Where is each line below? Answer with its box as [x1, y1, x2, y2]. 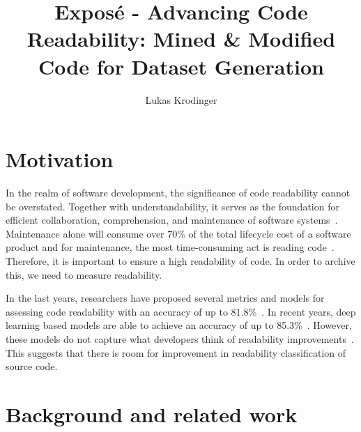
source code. [6, 359, 58, 373]
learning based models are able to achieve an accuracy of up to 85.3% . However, [6, 318, 352, 332]
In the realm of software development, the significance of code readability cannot [6, 185, 351, 200]
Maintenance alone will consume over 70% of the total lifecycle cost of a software [6, 226, 351, 240]
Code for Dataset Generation [38, 52, 324, 80]
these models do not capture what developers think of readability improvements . [6, 331, 354, 346]
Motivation [6, 145, 114, 173]
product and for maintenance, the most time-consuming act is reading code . [6, 240, 335, 254]
